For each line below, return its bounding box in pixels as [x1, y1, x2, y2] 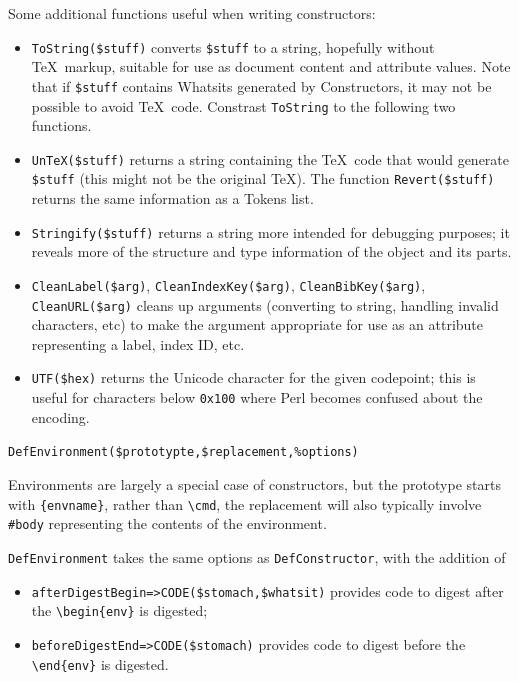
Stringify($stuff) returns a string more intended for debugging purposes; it [31, 221, 510, 242]
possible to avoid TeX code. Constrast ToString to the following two [31, 95, 456, 116]
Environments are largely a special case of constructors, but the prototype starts [8, 473, 501, 494]
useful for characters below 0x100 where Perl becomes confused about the [31, 387, 483, 408]
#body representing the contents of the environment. [8, 513, 327, 534]
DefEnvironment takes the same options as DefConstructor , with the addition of [8, 546, 506, 567]
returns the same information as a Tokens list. [31, 188, 314, 209]
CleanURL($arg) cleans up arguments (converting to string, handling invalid [31, 294, 499, 315]
